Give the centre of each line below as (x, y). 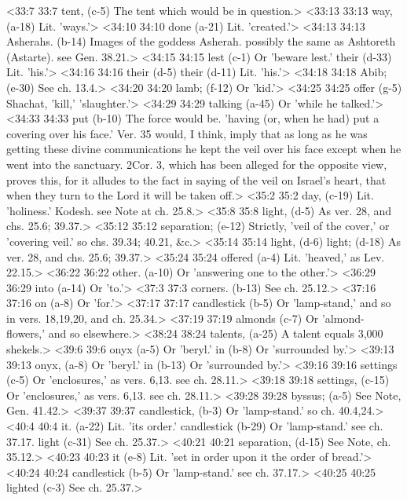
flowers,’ (26, 333)
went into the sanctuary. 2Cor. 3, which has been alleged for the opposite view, (197, 164)
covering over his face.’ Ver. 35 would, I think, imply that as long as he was (187, 133)
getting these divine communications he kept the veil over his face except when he (204, 149)
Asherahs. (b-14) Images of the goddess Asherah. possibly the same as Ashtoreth (201, 41)
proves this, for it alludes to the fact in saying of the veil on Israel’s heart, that (196, 179)
